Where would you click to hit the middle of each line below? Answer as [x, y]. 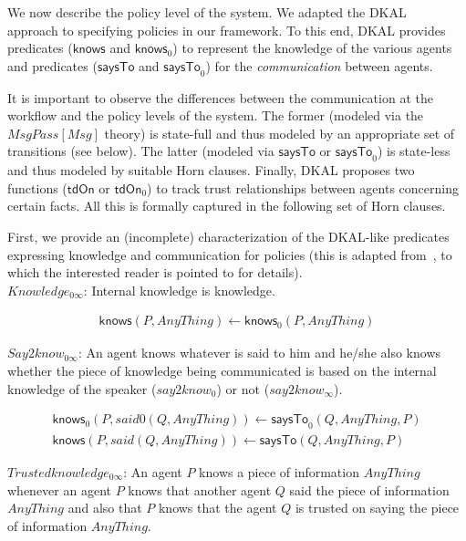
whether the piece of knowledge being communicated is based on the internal [222, 370]
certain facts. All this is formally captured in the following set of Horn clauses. [227, 206]
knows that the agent [217, 508]
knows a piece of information [279, 471]
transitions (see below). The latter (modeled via [141, 151]
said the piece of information [369, 489]
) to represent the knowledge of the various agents [312, 48]
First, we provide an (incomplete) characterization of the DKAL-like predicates [228, 236]
